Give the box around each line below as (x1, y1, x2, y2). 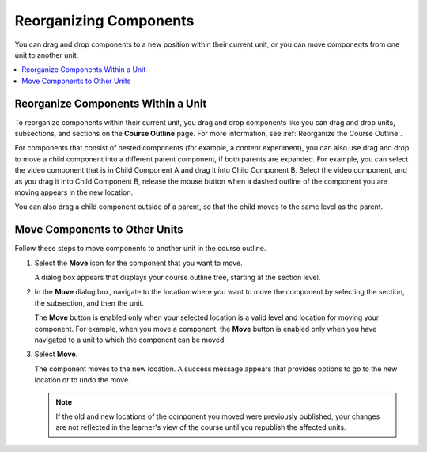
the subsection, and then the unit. (34, 298, 144, 308)
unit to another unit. (14, 50, 79, 59)
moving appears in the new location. (14, 187, 134, 197)
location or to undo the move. (34, 375, 130, 385)
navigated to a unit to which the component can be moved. (34, 335, 227, 344)
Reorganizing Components (14, 12, 195, 29)
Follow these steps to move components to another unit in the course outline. (14, 244, 266, 253)
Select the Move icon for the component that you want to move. (34, 258, 243, 268)
